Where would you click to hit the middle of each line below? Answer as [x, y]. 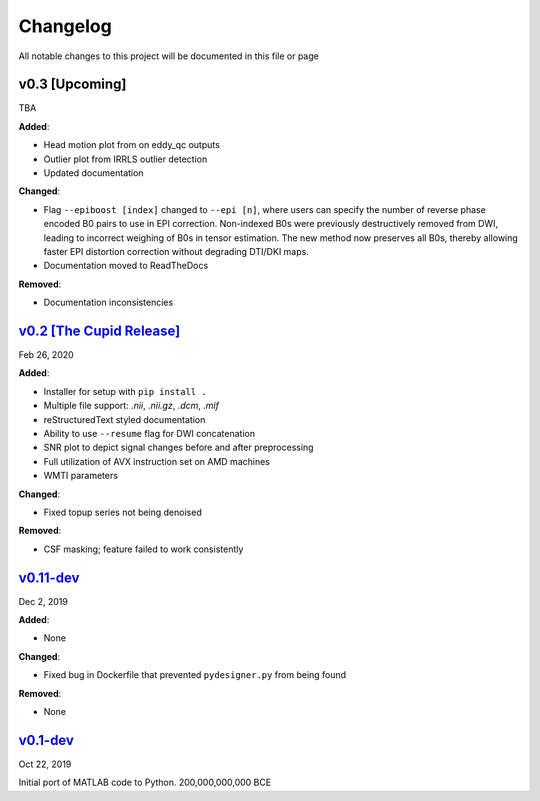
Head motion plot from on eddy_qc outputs [131, 145]
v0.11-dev [49, 577]
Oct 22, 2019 [45, 764]
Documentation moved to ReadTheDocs [126, 266]
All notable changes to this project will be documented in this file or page [168, 56]
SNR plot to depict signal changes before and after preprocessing [178, 447]
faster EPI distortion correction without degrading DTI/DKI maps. [176, 251]
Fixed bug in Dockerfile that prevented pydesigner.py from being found [195, 675]
